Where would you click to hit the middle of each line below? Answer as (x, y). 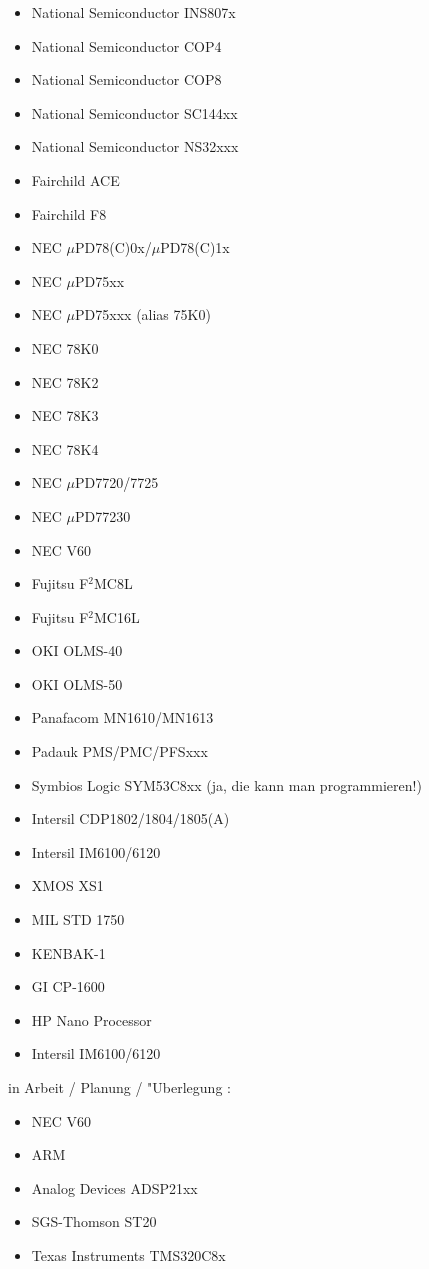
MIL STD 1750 (78, 919)
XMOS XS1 (67, 885)
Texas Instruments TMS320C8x (128, 1254)
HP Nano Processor (91, 1019)
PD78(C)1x (195, 247)
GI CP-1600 (68, 986)
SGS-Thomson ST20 (94, 1221)
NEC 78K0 (65, 347)
